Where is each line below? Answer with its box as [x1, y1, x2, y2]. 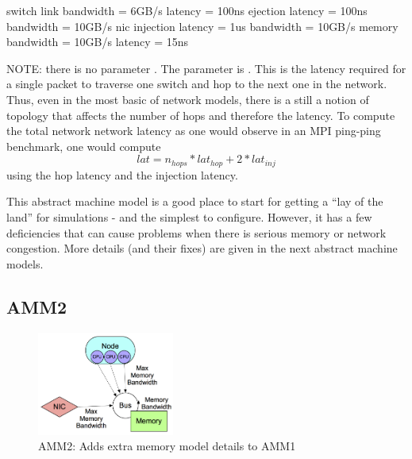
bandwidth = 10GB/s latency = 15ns [6, 33, 189, 50]
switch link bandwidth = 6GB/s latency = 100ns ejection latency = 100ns [6, 2, 368, 18]
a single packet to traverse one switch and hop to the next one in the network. [6, 75, 387, 92]
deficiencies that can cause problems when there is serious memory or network [6, 224, 387, 241]
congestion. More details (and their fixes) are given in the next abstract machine [6, 240, 398, 256]
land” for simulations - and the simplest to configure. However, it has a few [6, 208, 372, 225]
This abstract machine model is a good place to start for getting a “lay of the [6, 193, 383, 210]
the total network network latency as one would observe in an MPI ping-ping [6, 122, 381, 139]
